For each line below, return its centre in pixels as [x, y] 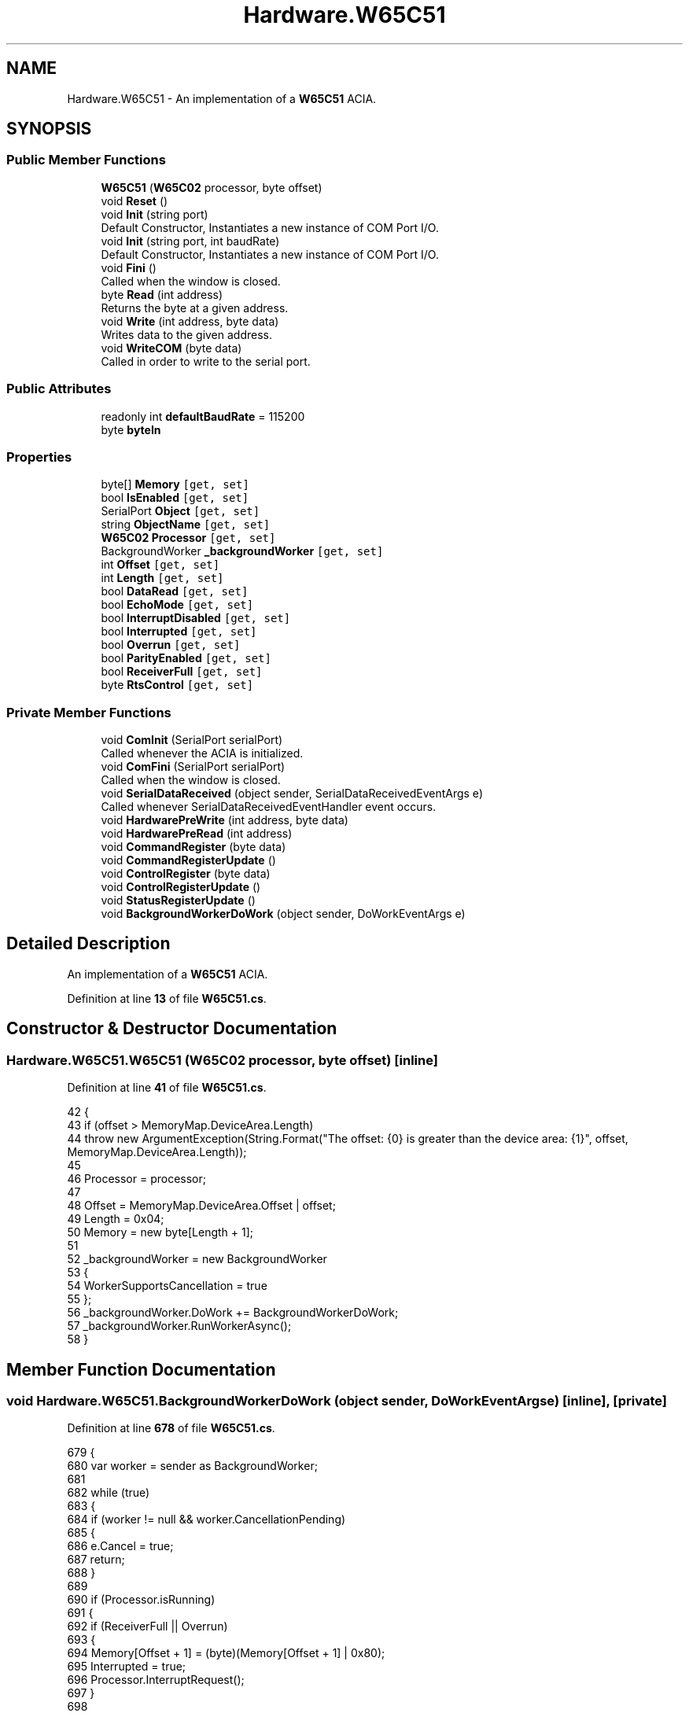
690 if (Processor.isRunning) [141, 1600]
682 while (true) [109, 1493]
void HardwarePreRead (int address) [197, 834]
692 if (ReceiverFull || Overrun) [147, 1626]
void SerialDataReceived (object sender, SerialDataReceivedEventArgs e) [292, 794]
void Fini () [129, 267]
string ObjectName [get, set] [186, 525]
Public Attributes [59, 389]
